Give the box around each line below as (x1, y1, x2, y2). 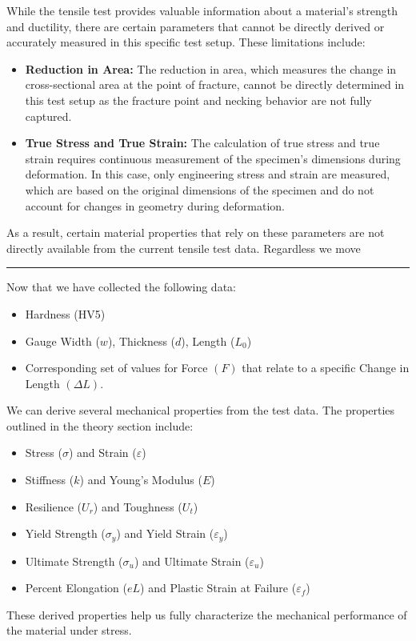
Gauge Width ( (25, 332, 100, 349)
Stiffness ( (25, 471, 74, 488)
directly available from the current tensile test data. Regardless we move (6, 239, 361, 256)
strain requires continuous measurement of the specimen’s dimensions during (25, 150, 401, 166)
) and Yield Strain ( (116, 525, 214, 542)
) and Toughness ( (93, 498, 182, 515)
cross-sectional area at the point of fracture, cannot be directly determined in (25, 76, 405, 93)
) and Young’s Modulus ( (79, 471, 202, 488)
